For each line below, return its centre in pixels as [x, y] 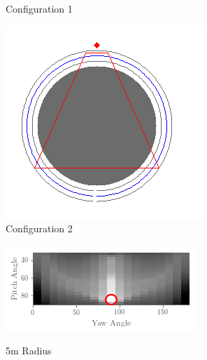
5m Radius [29, 351]
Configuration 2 [39, 228]
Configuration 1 [39, 8]
